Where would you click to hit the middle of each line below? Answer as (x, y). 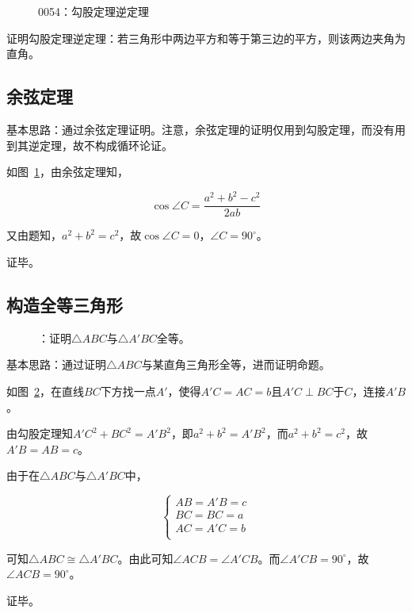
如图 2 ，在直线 (45, 391)
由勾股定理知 (40, 433)
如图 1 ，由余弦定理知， (67, 172)
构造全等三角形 (65, 304)
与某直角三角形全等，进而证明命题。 (236, 364)
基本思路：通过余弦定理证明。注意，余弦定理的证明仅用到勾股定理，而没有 (200, 129)
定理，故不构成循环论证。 (106, 145)
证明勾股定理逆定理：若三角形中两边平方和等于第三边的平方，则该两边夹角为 (206, 38)
